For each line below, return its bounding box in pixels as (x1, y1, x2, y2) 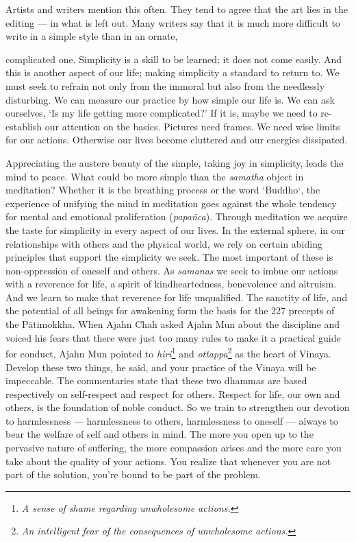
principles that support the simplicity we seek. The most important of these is (5, 250, 333, 264)
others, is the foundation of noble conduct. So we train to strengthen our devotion (5, 400, 350, 414)
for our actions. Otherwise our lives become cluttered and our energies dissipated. (5, 132, 348, 147)
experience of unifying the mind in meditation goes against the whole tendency (5, 196, 337, 210)
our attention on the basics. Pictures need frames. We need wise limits (44, 119, 340, 133)
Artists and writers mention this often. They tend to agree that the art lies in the (5, 2, 348, 16)
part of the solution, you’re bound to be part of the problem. (5, 467, 261, 482)
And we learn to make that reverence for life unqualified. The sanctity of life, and (5, 290, 348, 304)
